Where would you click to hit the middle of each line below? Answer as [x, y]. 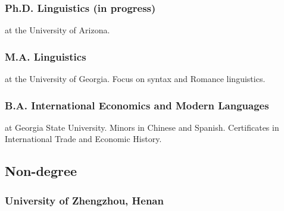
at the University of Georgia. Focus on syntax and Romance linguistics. [135, 79]
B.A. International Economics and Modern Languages [137, 105]
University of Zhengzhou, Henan [84, 200]
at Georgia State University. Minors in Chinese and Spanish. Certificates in [142, 127]
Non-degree [41, 171]
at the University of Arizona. [57, 30]
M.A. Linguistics [46, 56]
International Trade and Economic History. [83, 139]
